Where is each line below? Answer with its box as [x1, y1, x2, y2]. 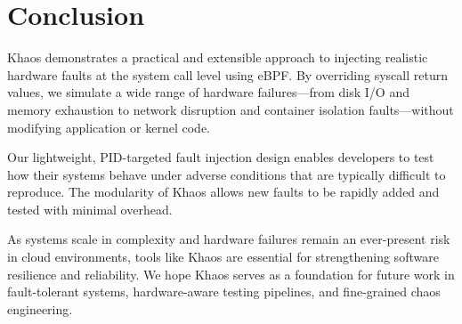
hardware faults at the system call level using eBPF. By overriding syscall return [7, 65, 448, 84]
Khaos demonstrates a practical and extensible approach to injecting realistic [7, 48, 428, 67]
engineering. [7, 299, 73, 318]
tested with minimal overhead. [7, 199, 173, 218]
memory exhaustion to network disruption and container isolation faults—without [7, 100, 454, 118]
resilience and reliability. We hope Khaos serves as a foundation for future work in [7, 264, 455, 283]
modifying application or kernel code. [7, 117, 211, 136]
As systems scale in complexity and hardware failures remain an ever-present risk [7, 230, 450, 248]
